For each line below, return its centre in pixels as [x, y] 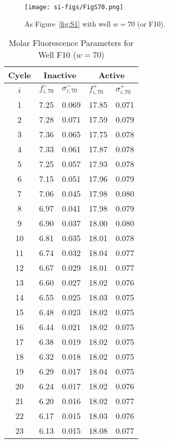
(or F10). [151, 23]
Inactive [60, 75]
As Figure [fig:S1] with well [68, 23]
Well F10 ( [57, 55]
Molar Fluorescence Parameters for [71, 43]
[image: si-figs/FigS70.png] [74, 7]
